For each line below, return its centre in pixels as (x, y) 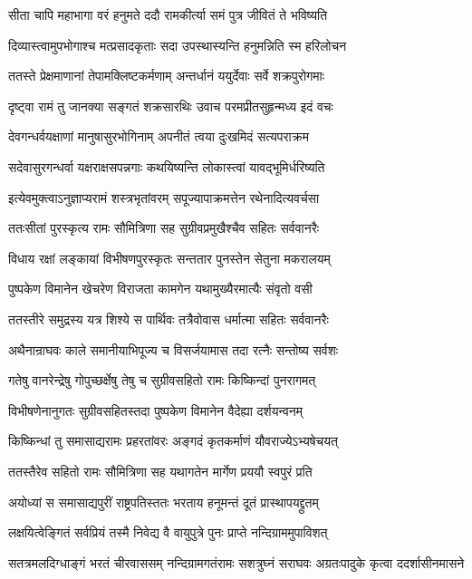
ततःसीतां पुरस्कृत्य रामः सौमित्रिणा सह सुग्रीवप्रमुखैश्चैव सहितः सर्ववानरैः (164, 228)
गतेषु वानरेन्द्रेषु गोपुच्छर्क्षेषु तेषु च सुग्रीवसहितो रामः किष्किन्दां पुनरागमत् (162, 380)
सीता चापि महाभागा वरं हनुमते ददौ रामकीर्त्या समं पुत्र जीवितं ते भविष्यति (168, 14)
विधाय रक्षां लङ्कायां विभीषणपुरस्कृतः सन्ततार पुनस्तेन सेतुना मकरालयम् (169, 258)
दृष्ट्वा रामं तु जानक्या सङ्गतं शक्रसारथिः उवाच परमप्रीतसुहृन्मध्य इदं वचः (171, 106)
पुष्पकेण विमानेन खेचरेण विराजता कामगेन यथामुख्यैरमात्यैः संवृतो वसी (160, 289)
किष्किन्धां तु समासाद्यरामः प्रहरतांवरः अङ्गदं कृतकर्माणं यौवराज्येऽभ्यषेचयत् (173, 441)
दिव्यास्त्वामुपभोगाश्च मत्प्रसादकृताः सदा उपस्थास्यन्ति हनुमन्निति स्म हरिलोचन (178, 45)
